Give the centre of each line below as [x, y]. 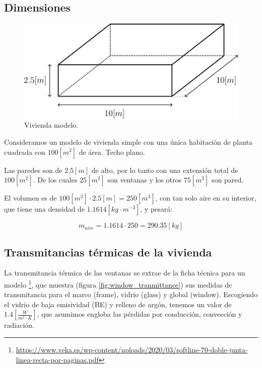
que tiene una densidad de [44, 209]
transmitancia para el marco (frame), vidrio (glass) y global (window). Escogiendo [131, 294]
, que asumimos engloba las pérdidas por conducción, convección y [140, 314]
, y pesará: [156, 209]
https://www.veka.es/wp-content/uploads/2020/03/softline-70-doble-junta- [132, 349]
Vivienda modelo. [51, 125]
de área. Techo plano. [112, 152]
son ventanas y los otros [144, 180]
